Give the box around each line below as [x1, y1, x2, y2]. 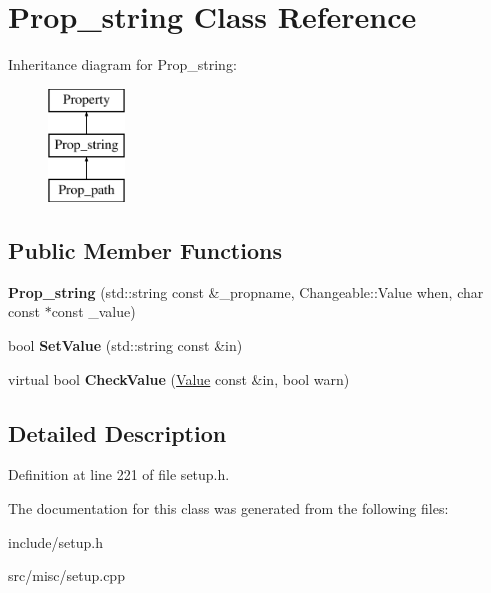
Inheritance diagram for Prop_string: [8, 54, 237, 75]
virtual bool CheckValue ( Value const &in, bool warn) [8, 368, 350, 389]
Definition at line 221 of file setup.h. [8, 464, 230, 485]
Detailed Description [8, 417, 227, 448]
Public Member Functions [8, 235, 282, 266]
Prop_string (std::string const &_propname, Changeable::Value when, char [8, 281, 484, 302]
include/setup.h [8, 531, 103, 552]
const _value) [51, 301, 136, 322]
